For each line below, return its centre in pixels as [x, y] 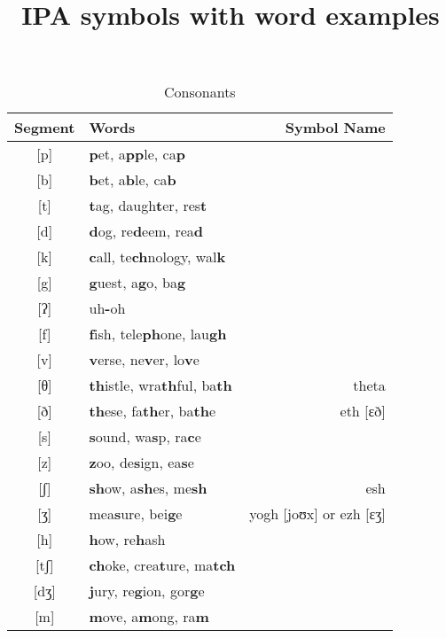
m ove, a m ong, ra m [149, 617]
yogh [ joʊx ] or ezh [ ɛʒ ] [317, 514]
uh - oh [107, 308]
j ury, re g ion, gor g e [147, 591]
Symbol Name [335, 128]
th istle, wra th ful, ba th [160, 385]
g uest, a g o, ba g [137, 283]
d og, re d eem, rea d [146, 231]
